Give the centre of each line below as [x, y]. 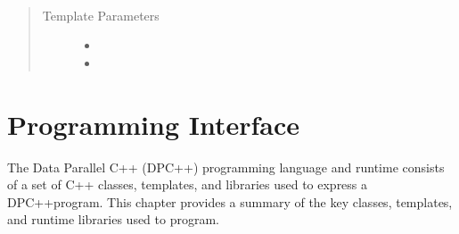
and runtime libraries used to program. [113, 219]
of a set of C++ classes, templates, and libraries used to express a [188, 184]
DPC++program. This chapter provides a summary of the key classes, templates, [230, 201]
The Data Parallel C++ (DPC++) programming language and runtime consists [226, 167]
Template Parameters [101, 15]
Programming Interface [153, 124]
